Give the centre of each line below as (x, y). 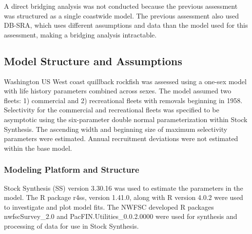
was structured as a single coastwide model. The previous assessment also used (122, 15)
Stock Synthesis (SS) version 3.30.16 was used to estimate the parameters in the (124, 188)
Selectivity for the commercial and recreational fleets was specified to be (112, 110)
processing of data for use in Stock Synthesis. (71, 225)
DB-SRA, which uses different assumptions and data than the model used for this (126, 25)
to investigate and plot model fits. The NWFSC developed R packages (109, 207)
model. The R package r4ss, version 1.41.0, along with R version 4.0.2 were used (124, 197)
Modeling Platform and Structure (72, 170)
